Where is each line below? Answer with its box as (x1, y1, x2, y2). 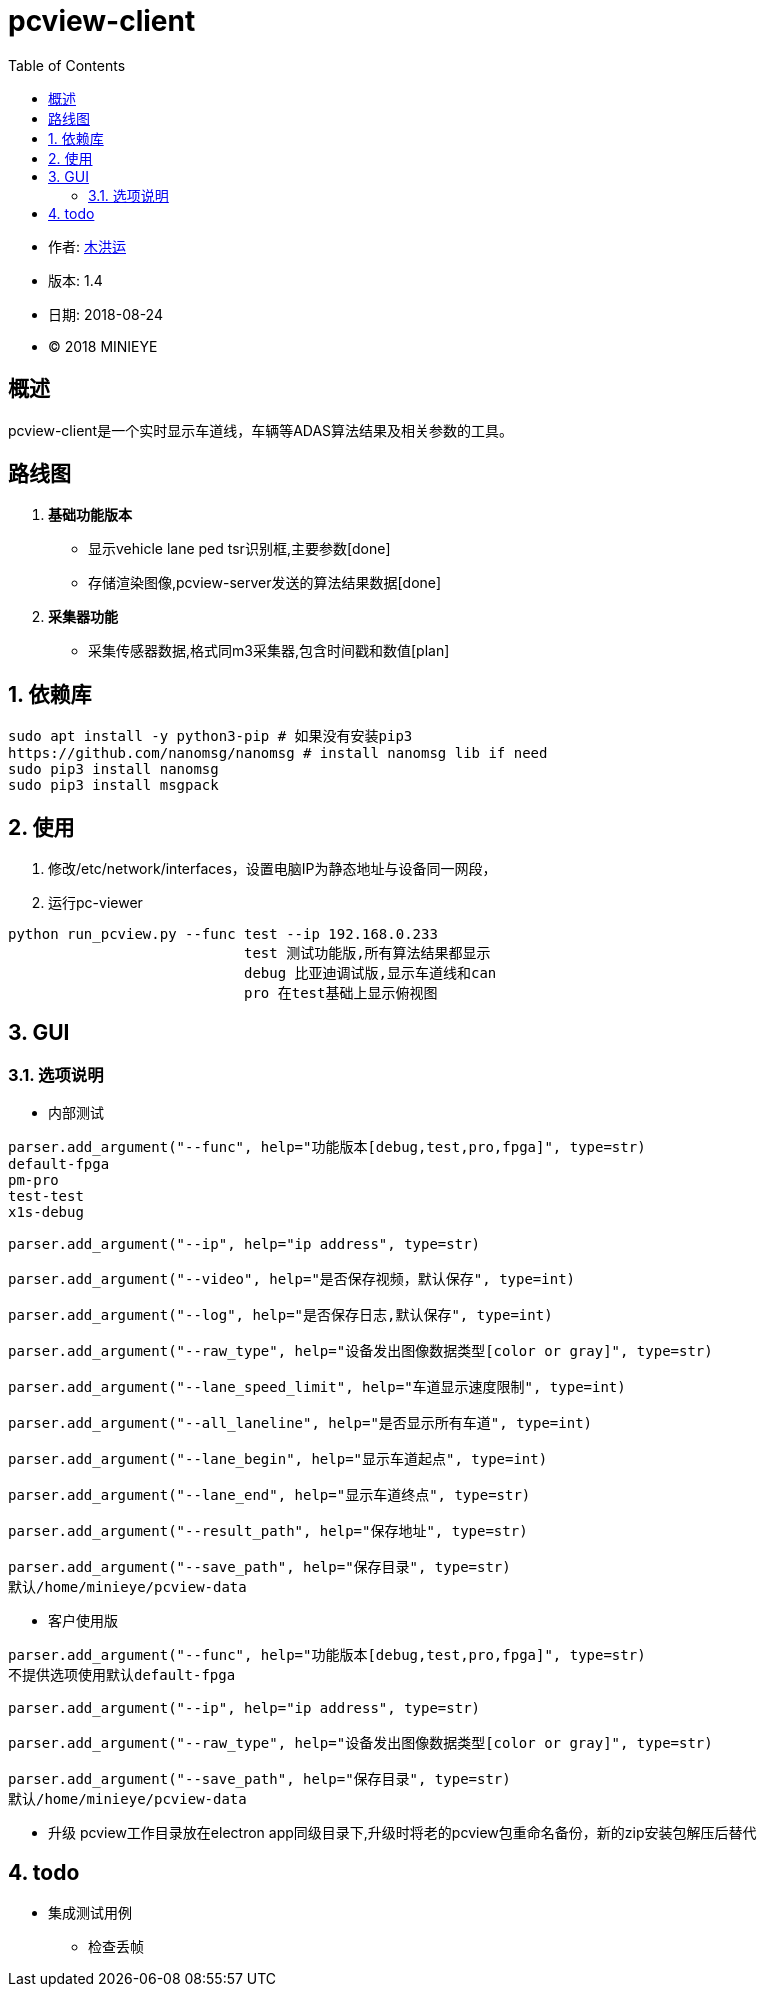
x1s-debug (8, 1204, 84, 1221)
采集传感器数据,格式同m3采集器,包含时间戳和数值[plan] (88, 642, 450, 660)
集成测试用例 (48, 1904, 132, 1922)
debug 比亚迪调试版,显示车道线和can (244, 965, 497, 982)
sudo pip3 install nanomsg (8, 761, 219, 778)
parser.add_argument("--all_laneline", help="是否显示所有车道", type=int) (8, 1415, 593, 1432)
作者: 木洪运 (48, 237, 126, 255)
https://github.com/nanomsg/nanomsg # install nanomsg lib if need (8, 745, 548, 762)
